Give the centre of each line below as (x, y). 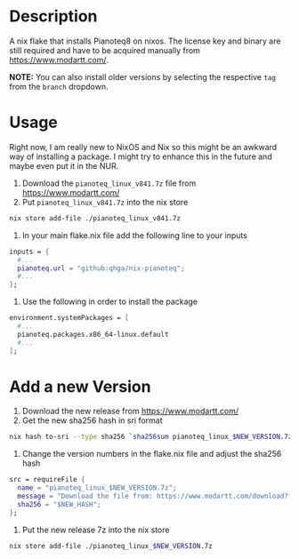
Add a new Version (80, 386)
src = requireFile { (48, 480)
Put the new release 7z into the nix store (96, 530)
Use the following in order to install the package (110, 302)
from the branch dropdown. (59, 86)
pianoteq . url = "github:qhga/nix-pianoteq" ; (101, 268)
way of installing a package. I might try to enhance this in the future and (141, 156)
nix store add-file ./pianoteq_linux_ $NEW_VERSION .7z (111, 546)
